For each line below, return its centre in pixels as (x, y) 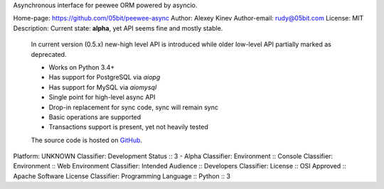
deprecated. (49, 54)
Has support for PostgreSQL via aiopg (105, 77)
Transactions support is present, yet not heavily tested (129, 127)
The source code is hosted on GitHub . (86, 140)
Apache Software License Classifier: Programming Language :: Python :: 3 (122, 176)
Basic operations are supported (95, 117)
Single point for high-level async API (102, 97)
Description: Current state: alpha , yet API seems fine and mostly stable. (118, 28)
